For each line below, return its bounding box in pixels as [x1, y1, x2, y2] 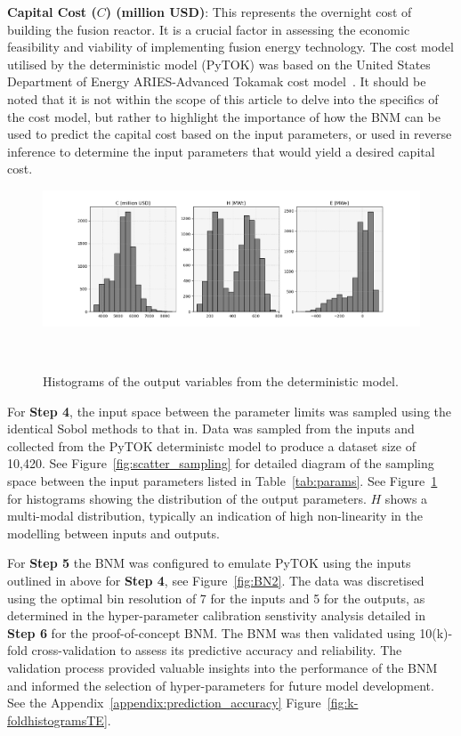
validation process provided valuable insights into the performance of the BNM [7, 658, 438, 676]
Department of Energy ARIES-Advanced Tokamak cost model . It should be [7, 72, 426, 91]
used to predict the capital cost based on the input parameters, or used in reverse [7, 125, 452, 143]
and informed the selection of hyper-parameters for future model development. [7, 675, 434, 694]
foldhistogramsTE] [7, 710, 108, 729]
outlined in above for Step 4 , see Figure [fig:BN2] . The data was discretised [7, 571, 425, 589]
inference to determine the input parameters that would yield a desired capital [7, 142, 435, 160]
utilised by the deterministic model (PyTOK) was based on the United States [7, 54, 431, 73]
